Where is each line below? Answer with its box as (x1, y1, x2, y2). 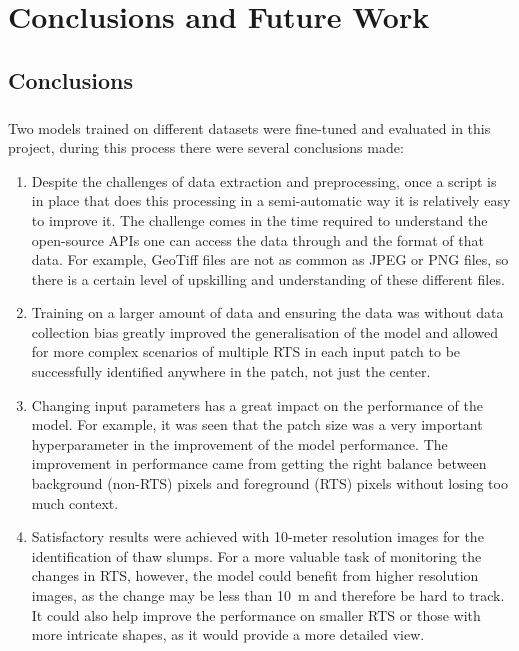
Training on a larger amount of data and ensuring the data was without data (31, 302, 504, 323)
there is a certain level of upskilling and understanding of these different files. (31, 268, 505, 289)
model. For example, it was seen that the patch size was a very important (31, 414, 483, 435)
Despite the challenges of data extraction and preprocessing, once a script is (31, 170, 497, 191)
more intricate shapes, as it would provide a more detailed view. (31, 624, 425, 645)
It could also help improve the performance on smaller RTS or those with (31, 604, 481, 625)
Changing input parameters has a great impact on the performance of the (31, 394, 483, 415)
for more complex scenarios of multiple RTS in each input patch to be (31, 341, 461, 362)
